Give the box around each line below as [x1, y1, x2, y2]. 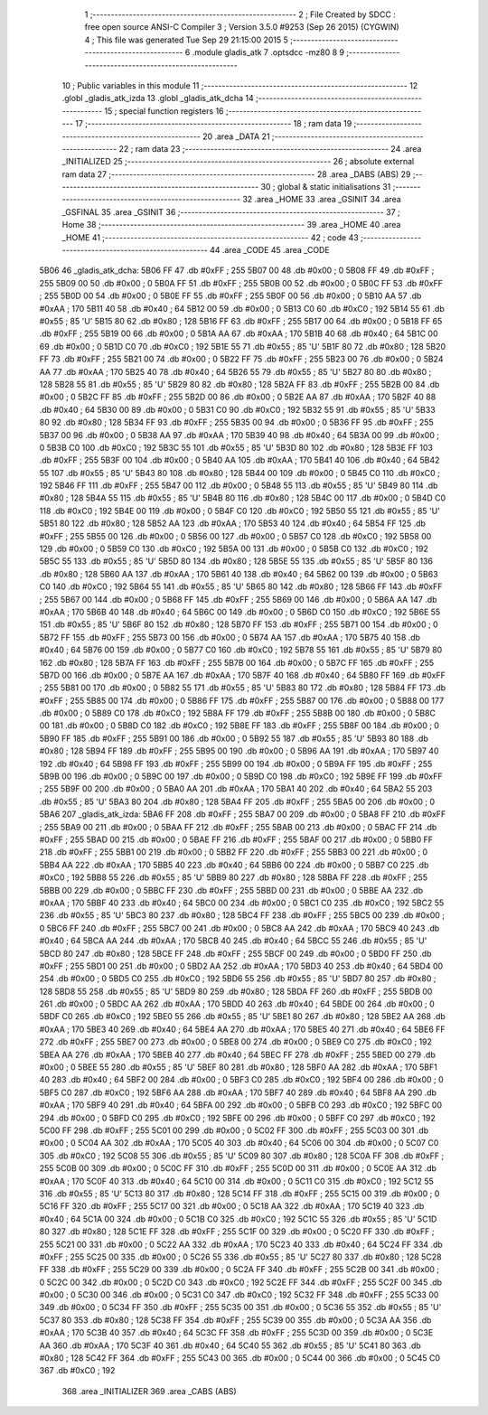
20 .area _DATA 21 [202, 131, 270, 142]
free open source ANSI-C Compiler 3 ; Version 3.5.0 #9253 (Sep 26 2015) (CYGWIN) [84, 22, 399, 33]
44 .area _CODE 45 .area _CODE [209, 245, 330, 256]
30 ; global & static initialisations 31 [260, 182, 391, 192]
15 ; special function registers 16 [104, 105, 225, 117]
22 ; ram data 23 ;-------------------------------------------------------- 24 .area [118, 143, 422, 154]
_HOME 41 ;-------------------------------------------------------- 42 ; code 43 [61, 231, 359, 243]
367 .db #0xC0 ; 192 [39, 1365, 116, 1376]
